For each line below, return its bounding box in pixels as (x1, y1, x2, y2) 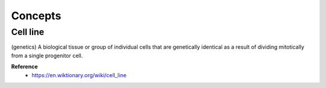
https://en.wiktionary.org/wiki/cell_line (31, 71, 127, 78)
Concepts (11, 9, 62, 22)
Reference (11, 63, 38, 71)
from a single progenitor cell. (11, 52, 83, 59)
